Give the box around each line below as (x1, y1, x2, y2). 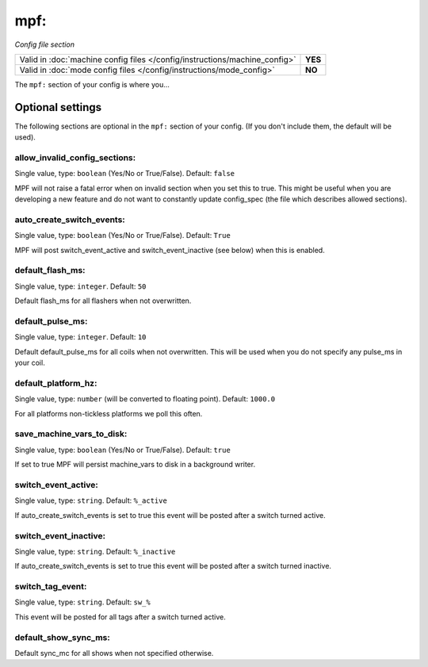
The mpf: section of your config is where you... (14, 79, 170, 89)
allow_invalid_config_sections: (14, 152, 136, 163)
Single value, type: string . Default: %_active (14, 496, 168, 505)
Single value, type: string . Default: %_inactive (14, 546, 176, 556)
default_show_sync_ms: (14, 631, 110, 642)
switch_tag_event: (14, 581, 87, 592)
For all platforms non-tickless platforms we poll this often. (14, 408, 203, 418)
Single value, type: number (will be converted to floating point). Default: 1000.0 (14, 394, 276, 404)
